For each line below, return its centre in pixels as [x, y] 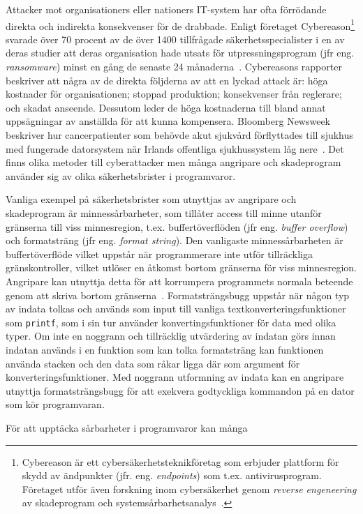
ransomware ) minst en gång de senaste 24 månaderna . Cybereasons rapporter [174, 67]
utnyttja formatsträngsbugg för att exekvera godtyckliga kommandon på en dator [180, 390]
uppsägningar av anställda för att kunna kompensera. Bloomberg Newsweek [168, 121]
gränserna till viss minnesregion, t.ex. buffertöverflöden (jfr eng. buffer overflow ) [177, 226]
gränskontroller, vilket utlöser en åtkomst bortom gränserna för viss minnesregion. [181, 267]
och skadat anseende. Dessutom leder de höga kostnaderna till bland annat [166, 107]
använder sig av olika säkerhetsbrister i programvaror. [121, 175]
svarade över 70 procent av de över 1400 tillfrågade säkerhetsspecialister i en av [175, 39]
